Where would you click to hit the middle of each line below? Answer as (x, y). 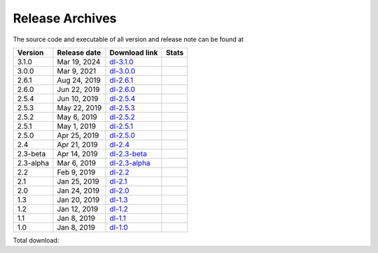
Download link (134, 53)
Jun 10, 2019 (78, 98)
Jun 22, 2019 (78, 89)
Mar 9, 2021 (77, 71)
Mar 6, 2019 (77, 163)
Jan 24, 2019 (78, 191)
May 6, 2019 (77, 117)
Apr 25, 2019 (78, 135)
